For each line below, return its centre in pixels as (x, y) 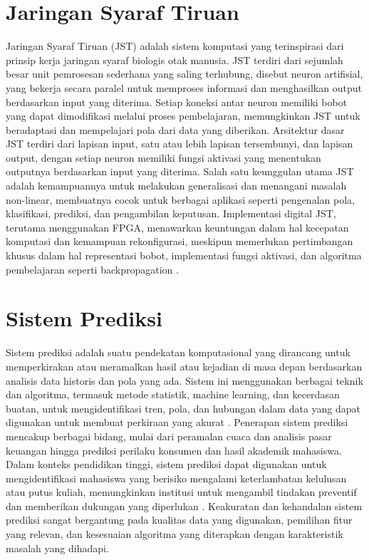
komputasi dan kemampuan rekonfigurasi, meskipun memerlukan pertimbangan (180, 241)
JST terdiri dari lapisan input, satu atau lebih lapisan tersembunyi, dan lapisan (180, 144)
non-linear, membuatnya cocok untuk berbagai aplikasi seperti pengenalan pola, (180, 199)
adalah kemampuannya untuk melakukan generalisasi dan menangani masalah (176, 186)
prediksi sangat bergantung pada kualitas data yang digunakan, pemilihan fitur (179, 520)
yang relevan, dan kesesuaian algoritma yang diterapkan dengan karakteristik (175, 534)
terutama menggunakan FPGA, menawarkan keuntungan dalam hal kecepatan (177, 227)
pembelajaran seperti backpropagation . (92, 269)
